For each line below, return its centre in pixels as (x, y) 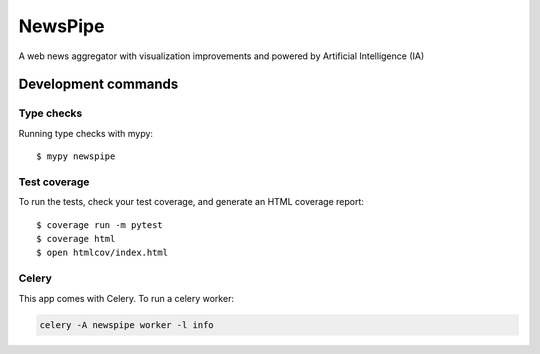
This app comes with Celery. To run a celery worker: (126, 298)
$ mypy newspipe (76, 156)
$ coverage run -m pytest (100, 224)
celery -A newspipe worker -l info (126, 324)
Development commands (98, 84)
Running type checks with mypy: (86, 133)
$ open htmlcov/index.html (102, 253)
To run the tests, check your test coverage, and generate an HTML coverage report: (191, 202)
